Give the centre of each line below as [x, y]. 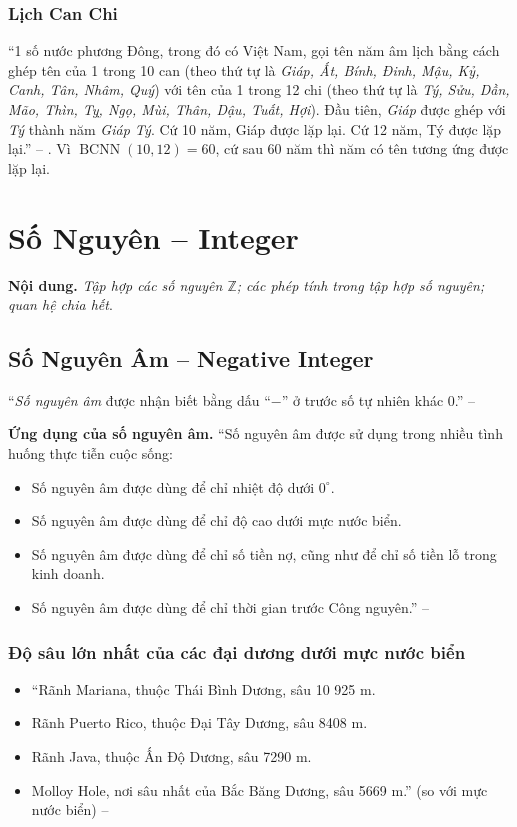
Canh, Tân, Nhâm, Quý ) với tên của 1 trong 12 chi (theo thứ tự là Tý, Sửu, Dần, [259, 89]
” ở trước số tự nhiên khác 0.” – [378, 399]
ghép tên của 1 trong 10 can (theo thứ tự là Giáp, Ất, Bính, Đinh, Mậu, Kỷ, [244, 69]
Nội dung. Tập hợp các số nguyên [115, 284]
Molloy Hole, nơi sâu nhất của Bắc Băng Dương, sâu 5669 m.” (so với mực [259, 789]
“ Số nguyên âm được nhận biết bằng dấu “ [139, 399]
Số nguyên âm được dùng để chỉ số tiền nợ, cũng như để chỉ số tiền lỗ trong [264, 553]
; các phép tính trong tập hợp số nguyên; [360, 284]
